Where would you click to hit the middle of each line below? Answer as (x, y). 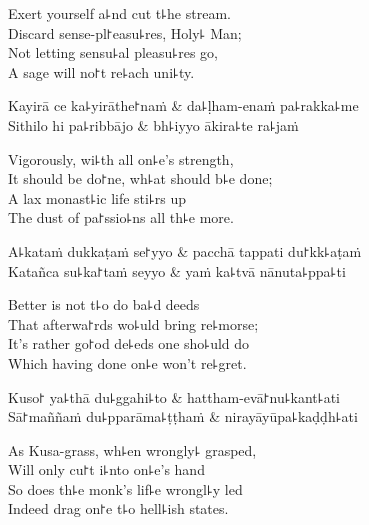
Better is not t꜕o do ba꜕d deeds (104, 304)
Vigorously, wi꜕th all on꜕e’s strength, (121, 158)
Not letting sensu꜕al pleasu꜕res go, (113, 52)
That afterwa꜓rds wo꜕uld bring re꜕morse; (133, 323)
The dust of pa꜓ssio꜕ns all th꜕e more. (121, 217)
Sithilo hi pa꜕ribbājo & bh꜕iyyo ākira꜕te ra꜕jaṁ (153, 124)
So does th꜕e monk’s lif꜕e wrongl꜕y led (125, 488)
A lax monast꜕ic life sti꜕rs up (97, 197)
